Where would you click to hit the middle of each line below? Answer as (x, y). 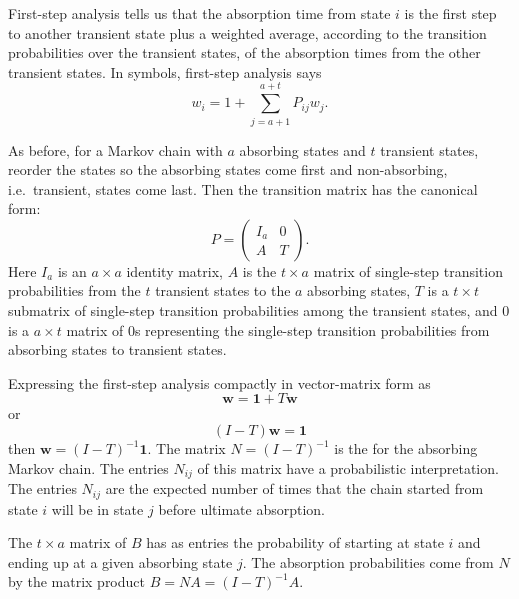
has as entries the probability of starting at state (295, 542)
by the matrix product (76, 581)
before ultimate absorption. (242, 508)
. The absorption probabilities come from (368, 561)
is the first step (450, 13)
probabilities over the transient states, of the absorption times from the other (244, 52)
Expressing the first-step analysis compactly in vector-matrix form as (219, 382)
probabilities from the (74, 290)
